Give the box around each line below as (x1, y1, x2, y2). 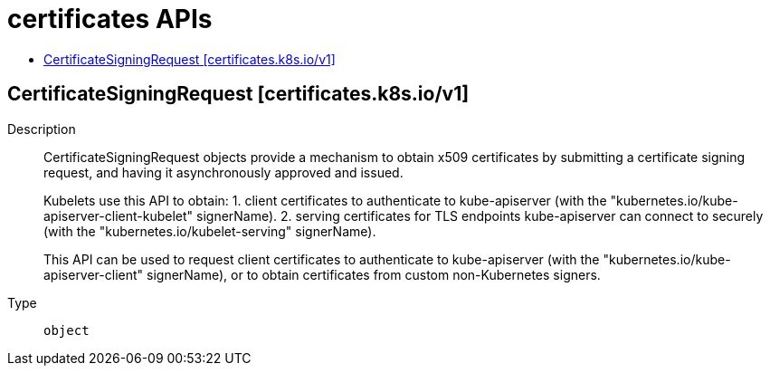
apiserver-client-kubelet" (43, 207, 194, 224)
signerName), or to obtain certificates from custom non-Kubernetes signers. (147, 266, 601, 282)
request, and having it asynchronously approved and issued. (43, 164, 404, 180)
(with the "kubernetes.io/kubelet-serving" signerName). (43, 223, 376, 239)
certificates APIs (7, 4, 213, 34)
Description (7, 120, 76, 137)
